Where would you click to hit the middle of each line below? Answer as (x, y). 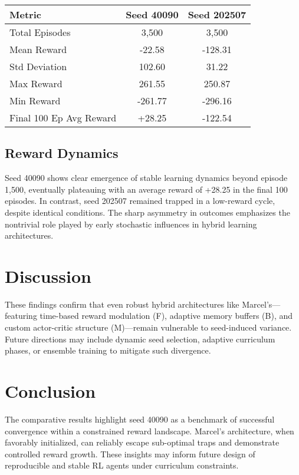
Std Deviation (38, 66)
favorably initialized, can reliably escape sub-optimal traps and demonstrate (142, 442)
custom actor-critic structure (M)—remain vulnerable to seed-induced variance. (148, 327)
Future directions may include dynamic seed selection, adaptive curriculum (140, 339)
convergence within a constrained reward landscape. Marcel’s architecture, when (149, 431)
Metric (25, 14)
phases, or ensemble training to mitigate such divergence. (108, 350)
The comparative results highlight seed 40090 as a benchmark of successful (140, 419)
